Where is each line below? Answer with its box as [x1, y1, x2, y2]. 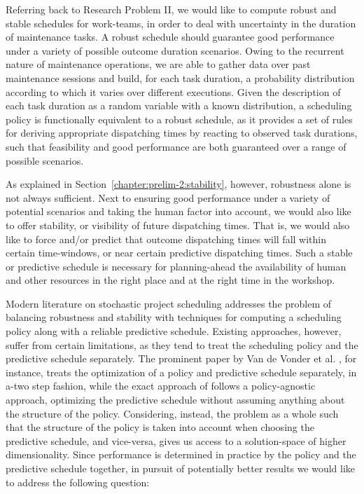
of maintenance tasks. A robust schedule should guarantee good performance [6, 29, 335, 44]
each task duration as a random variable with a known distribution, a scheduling [6, 98, 352, 113]
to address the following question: [6, 474, 150, 489]
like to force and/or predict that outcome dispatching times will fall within [6, 231, 327, 246]
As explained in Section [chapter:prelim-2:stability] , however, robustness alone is [6, 177, 351, 191]
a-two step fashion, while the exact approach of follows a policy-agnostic [6, 378, 316, 393]
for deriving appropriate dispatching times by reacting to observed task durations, [6, 125, 358, 140]
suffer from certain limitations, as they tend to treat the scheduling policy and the [6, 337, 358, 352]
